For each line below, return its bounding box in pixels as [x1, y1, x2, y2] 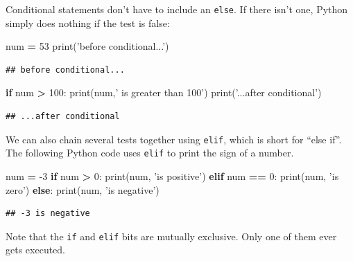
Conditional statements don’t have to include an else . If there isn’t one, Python [6, 2, 348, 16]
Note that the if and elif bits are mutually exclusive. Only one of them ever [6, 228, 337, 243]
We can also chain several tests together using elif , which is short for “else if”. [6, 132, 342, 146]
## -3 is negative [6, 208, 90, 219]
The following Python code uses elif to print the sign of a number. [6, 145, 294, 160]
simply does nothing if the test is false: [6, 15, 170, 30]
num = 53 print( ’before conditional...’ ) [6, 39, 169, 53]
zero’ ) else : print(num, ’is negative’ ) [6, 182, 160, 197]
